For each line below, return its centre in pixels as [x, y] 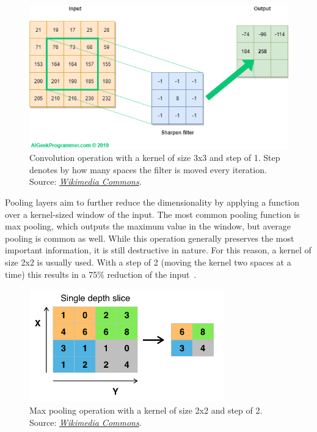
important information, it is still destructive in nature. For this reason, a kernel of [158, 250]
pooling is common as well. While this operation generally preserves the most [150, 238]
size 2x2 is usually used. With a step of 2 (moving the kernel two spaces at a [148, 262]
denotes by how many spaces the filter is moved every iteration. [148, 169]
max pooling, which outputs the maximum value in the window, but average [148, 226]
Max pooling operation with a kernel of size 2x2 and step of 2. [146, 410]
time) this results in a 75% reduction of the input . [101, 274]
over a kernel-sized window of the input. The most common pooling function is [152, 214]
